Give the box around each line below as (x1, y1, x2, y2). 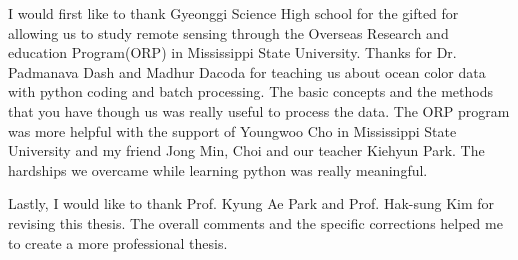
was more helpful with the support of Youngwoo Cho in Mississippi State (8, 120, 457, 141)
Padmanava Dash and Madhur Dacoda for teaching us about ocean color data (8, 61, 486, 82)
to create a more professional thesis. (8, 232, 228, 253)
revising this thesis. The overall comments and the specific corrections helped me (8, 212, 503, 233)
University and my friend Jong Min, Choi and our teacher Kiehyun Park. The (8, 140, 485, 161)
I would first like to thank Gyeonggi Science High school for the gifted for (8, 3, 459, 23)
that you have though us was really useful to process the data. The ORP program (8, 100, 510, 121)
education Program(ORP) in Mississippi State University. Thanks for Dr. (8, 42, 457, 63)
